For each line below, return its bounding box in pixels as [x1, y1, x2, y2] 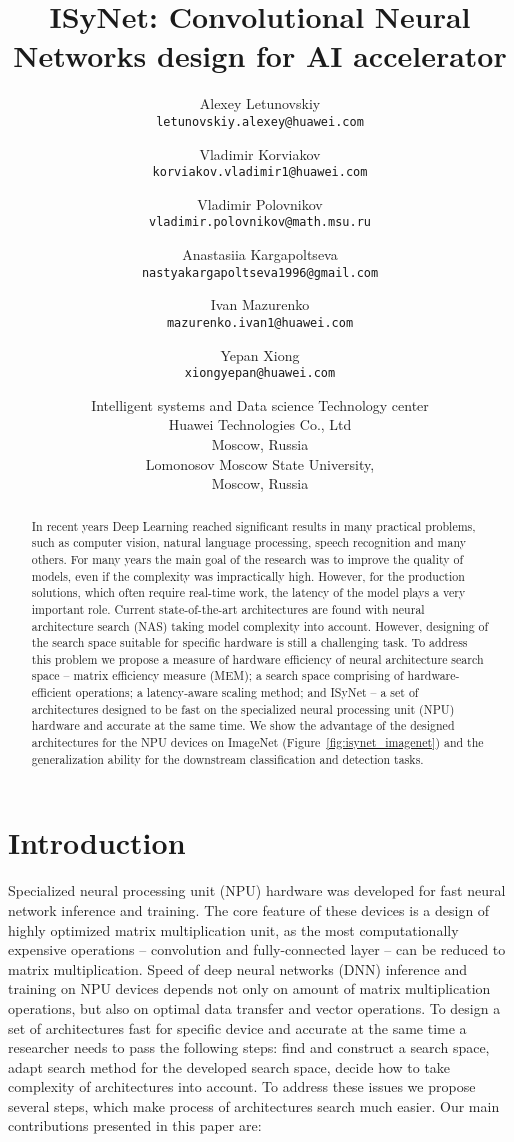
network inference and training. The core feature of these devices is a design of [8, 899, 490, 920]
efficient [31, 684, 72, 701]
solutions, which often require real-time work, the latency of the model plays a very [31, 584, 466, 601]
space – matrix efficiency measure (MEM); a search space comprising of [31, 667, 404, 684]
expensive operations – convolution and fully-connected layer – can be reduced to [8, 939, 506, 960]
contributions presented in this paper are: [8, 1115, 262, 1136]
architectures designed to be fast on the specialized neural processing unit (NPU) [31, 700, 455, 717]
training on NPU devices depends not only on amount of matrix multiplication [8, 978, 491, 999]
